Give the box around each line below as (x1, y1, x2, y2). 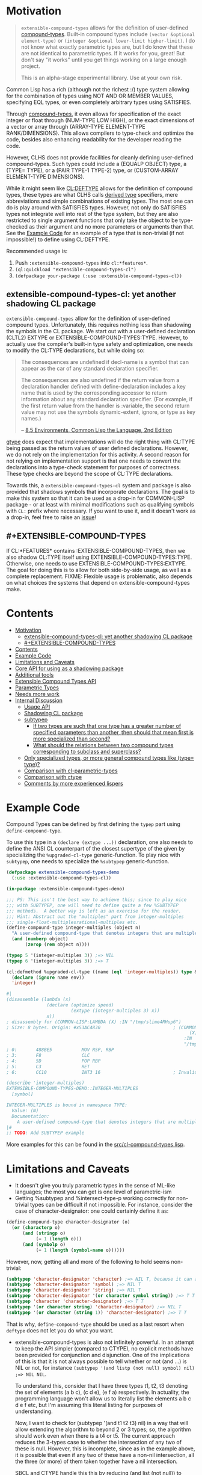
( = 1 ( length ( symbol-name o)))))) (35, 1247, 125, 1253)
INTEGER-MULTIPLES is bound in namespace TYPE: (6, 1102, 128, 1108)
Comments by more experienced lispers (23, 780, 123, 787)
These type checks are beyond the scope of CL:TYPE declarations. (6, 470, 173, 477)
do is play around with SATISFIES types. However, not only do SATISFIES (6, 203, 186, 211)
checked (6, 223, 28, 230)
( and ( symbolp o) (22, 1241, 66, 1248)
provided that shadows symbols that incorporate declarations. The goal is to (6, 488, 195, 495)
